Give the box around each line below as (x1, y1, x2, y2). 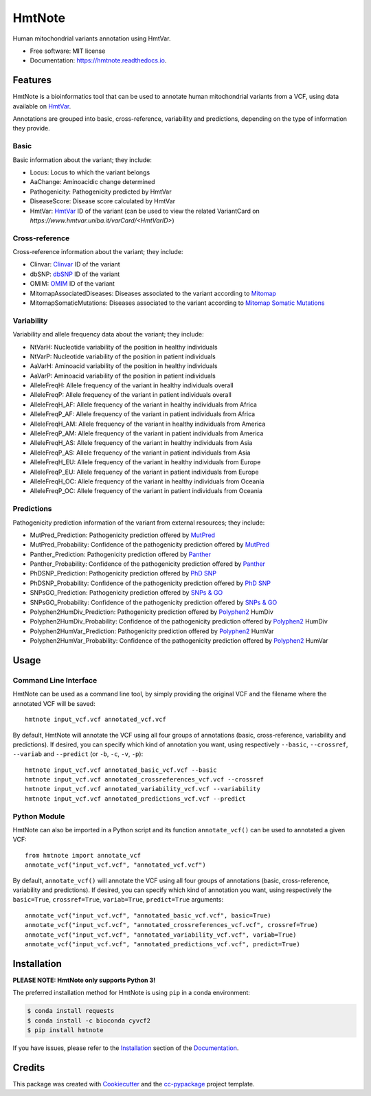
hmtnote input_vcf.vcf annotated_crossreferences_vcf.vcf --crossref (25, 776, 265, 784)
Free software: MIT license (30, 47, 106, 55)
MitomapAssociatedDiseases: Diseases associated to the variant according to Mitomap (30, 289, 276, 297)
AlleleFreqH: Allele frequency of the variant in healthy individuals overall (30, 381, 234, 389)
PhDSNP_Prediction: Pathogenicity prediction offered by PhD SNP (30, 569, 216, 578)
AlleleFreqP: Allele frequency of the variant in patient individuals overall (30, 391, 232, 399)
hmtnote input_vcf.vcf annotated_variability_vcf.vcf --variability (25, 785, 260, 793)
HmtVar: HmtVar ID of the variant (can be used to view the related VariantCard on (30, 207, 260, 215)
